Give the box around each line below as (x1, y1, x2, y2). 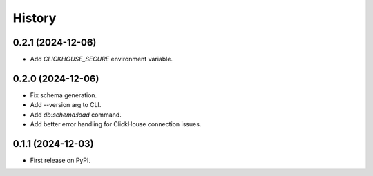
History (12, 10, 57, 26)
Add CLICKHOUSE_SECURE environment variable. (30, 55, 173, 63)
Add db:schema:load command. (30, 110, 122, 119)
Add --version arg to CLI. (30, 101, 102, 109)
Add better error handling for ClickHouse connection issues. (30, 120, 202, 128)
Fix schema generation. (30, 90, 97, 99)
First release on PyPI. (30, 156, 91, 165)
